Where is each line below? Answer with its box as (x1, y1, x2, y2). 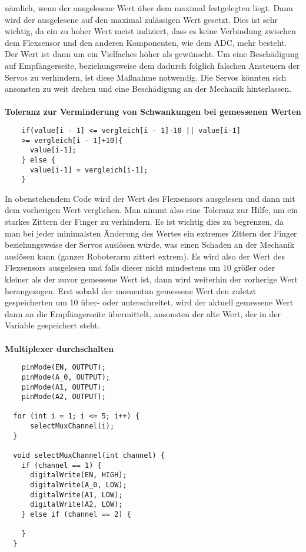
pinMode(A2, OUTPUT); (21, 393, 106, 401)
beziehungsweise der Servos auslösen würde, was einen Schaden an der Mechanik (5, 238, 295, 251)
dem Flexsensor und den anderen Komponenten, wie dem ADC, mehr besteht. (5, 36, 287, 48)
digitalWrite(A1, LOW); (29, 490, 123, 499)
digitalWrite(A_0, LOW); (29, 481, 127, 490)
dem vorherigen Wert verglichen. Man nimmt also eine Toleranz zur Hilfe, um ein (5, 204, 298, 216)
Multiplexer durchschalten (5, 342, 114, 354)
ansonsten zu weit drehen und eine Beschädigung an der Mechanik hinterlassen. (5, 82, 292, 95)
